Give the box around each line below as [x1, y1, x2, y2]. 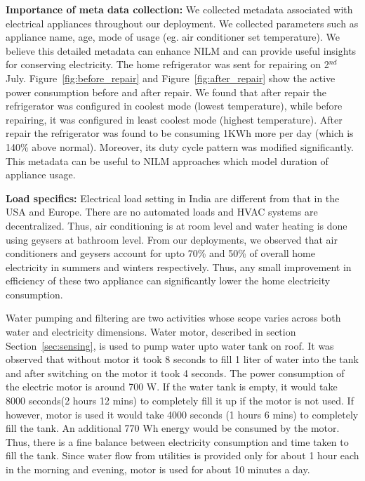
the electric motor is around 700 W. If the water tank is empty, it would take [6, 379, 338, 394]
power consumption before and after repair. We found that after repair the [6, 84, 327, 99]
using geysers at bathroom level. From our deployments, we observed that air [6, 232, 338, 246]
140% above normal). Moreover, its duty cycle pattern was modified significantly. [6, 139, 354, 154]
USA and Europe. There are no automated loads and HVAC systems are [6, 204, 318, 219]
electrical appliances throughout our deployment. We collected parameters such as [6, 15, 359, 30]
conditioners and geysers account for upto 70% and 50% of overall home [6, 246, 315, 261]
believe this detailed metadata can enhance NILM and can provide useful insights [6, 43, 357, 58]
